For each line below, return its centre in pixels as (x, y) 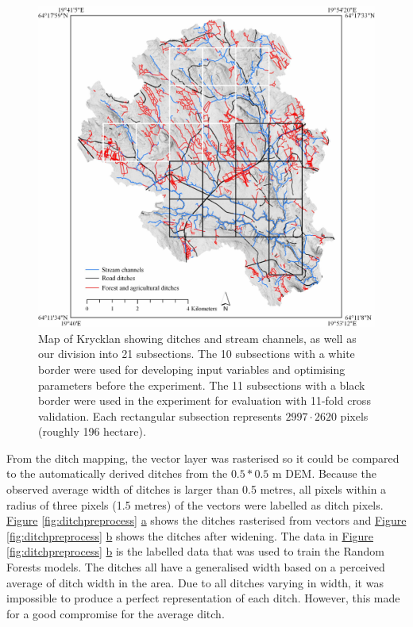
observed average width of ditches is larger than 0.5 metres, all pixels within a (197, 489)
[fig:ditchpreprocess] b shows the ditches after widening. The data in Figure (190, 535)
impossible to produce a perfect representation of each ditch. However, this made (203, 598)
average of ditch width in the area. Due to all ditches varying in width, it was (195, 582)
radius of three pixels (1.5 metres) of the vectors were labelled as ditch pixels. (195, 504)
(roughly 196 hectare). (92, 431)
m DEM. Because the (324, 473)
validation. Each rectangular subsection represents (160, 415)
